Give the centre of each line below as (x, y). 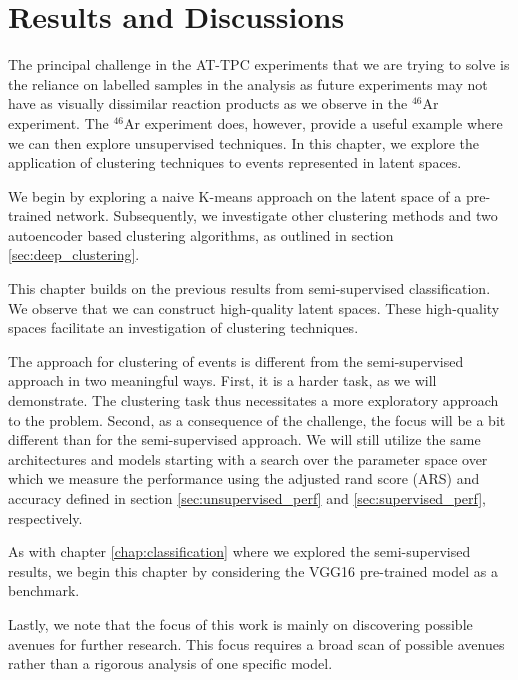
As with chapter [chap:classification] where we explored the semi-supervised (239, 551)
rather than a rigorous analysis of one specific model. (170, 663)
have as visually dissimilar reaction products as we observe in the (208, 103)
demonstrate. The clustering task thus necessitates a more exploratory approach (253, 400)
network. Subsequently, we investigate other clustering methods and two (277, 215)
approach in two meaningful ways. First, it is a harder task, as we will (222, 380)
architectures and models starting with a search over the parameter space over (248, 458)
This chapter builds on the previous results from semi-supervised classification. (249, 288)
